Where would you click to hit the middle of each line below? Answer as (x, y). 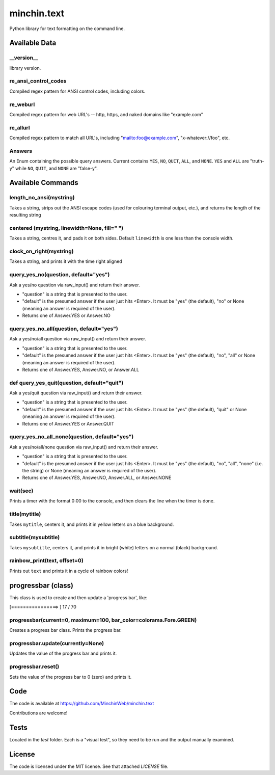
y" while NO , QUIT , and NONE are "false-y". (53, 168)
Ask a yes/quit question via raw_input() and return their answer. (76, 393)
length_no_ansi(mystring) (42, 198)
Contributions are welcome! (38, 713)
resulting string (25, 215)
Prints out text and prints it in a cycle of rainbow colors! (69, 571)
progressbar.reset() (34, 666)
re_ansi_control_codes (38, 81)
